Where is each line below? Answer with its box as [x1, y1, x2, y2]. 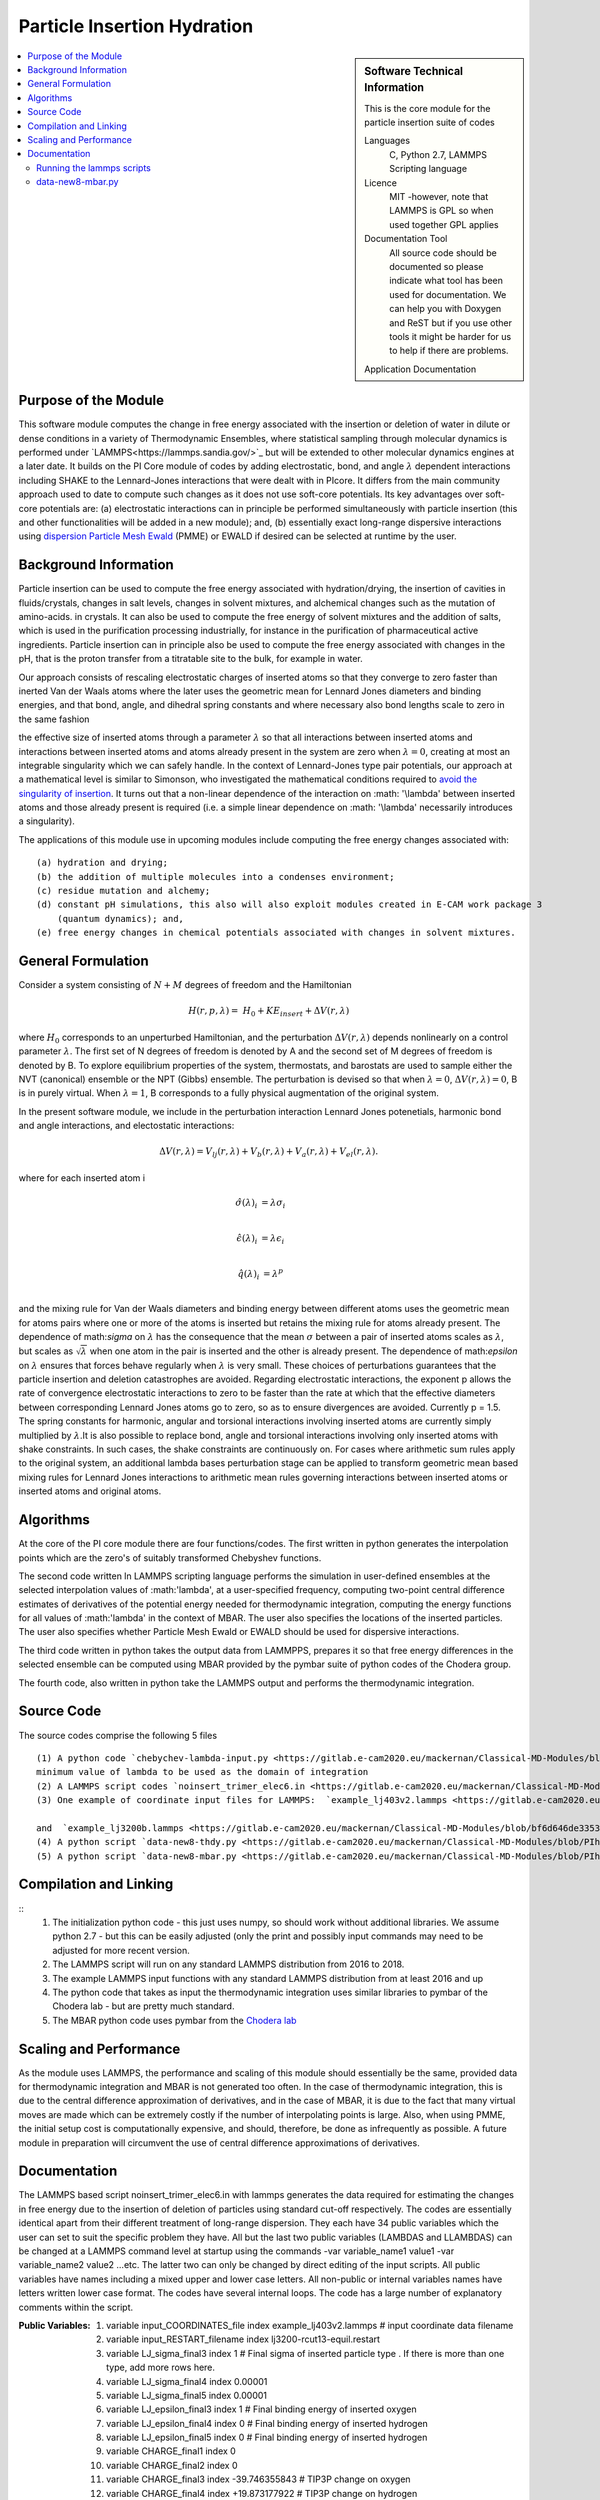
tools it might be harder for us [389, 330, 512, 342]
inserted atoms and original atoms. [18, 1485, 162, 1497]
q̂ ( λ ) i [237, 1268, 260, 1282]
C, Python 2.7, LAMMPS [389, 148, 487, 160]
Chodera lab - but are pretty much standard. [52, 2000, 235, 2012]
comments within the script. [18, 2301, 134, 2313]
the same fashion [18, 713, 90, 725]
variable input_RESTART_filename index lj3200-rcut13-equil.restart [106, 2333, 380, 2345]
